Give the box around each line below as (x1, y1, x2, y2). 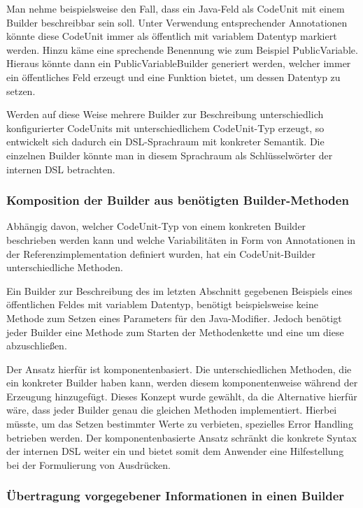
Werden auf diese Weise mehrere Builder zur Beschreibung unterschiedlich (6, 107, 324, 122)
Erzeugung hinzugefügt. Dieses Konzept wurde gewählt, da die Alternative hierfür (6, 389, 357, 403)
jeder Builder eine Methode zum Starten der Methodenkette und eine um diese (6, 324, 344, 339)
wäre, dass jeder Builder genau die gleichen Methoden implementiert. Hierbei (6, 402, 337, 417)
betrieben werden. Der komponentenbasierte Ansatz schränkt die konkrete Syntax (6, 430, 357, 444)
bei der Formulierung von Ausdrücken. (6, 457, 171, 472)
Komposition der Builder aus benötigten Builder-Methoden (6, 191, 349, 209)
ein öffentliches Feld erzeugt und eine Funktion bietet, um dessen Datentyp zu (6, 69, 341, 84)
